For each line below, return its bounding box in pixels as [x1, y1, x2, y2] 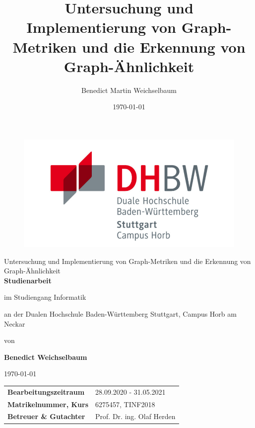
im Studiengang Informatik [4, 292, 86, 302]
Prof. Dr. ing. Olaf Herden [95, 411, 176, 422]
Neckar [4, 318, 25, 329]
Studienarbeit [4, 275, 52, 285]
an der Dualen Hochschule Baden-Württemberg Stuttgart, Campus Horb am [4, 309, 237, 319]
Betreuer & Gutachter [7, 411, 85, 422]
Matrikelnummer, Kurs [7, 399, 89, 409]
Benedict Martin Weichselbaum [81, 85, 177, 95]
